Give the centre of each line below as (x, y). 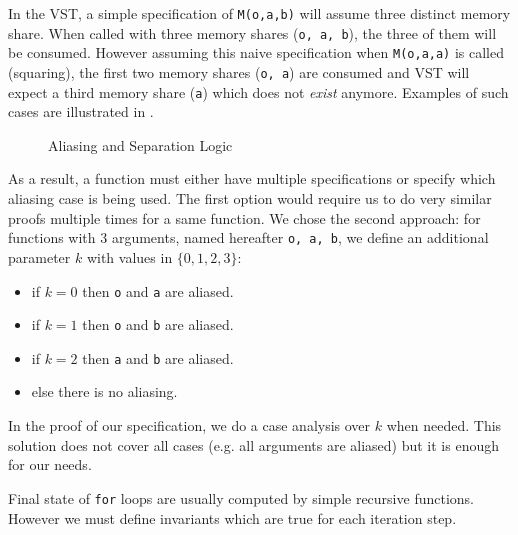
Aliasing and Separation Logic (140, 144)
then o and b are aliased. (158, 324)
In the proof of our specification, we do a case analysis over (189, 425)
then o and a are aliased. (158, 290)
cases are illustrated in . (81, 111)
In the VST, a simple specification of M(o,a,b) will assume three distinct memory (259, 13)
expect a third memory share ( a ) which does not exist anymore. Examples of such (258, 91)
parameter (39, 256)
